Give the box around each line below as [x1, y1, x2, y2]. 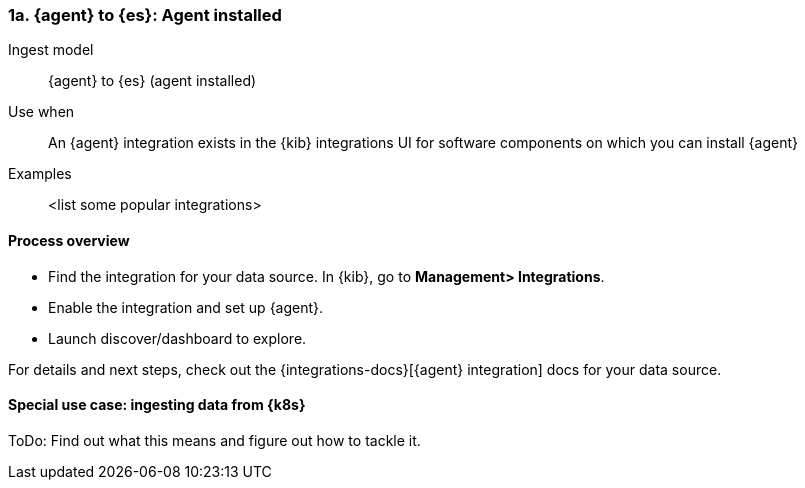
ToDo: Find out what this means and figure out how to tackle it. [8, 431, 421, 449]
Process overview [8, 231, 130, 249]
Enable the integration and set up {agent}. [48, 298, 324, 316]
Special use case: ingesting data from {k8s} [8, 396, 306, 414]
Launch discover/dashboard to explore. [48, 329, 307, 347]
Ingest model [8, 41, 94, 59]
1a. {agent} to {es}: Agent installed [8, 5, 282, 25]
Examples [8, 165, 72, 183]
